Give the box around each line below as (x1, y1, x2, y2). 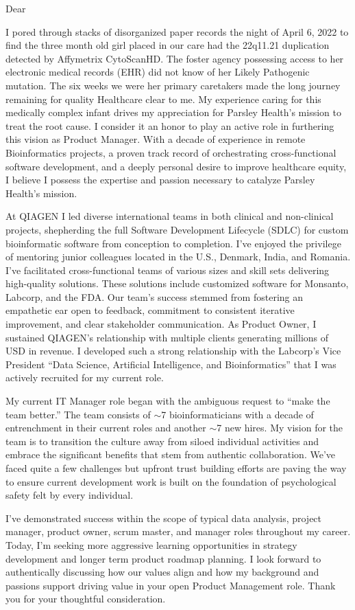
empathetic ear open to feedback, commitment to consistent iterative (5, 303, 295, 317)
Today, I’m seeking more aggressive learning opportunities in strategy (5, 537, 297, 552)
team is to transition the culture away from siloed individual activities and (5, 433, 319, 448)
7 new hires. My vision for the (217, 420, 343, 435)
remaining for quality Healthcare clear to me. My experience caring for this (5, 91, 321, 106)
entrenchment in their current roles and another (5, 420, 206, 435)
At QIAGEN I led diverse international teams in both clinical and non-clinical (5, 209, 334, 223)
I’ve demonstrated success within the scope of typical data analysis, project (5, 510, 322, 525)
